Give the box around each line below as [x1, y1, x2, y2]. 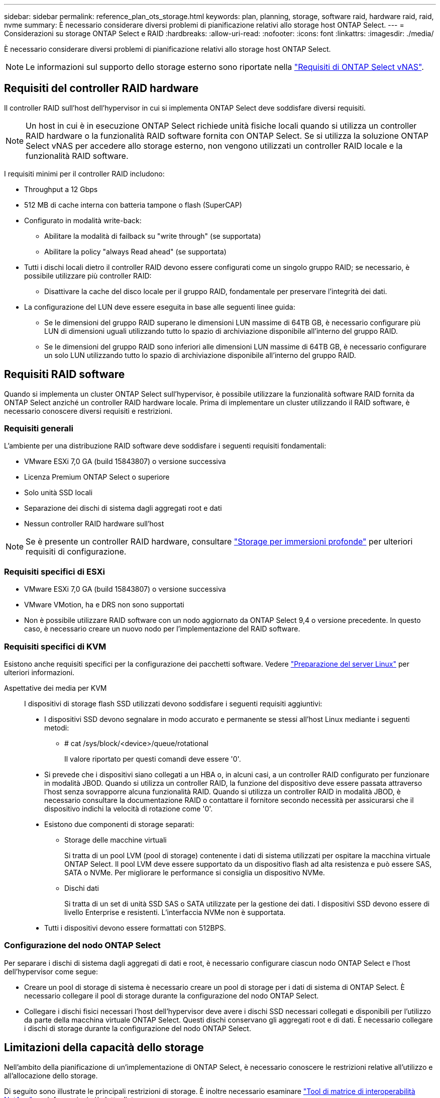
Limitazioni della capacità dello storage [4, 1041, 204, 1054]
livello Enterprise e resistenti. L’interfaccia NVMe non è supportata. [64, 907, 286, 917]
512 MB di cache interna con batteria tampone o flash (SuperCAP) [24, 200, 242, 209]
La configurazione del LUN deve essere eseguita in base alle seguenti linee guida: [24, 302, 295, 311]
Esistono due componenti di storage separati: [44, 819, 194, 829]
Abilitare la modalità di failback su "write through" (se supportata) [44, 231, 261, 240]
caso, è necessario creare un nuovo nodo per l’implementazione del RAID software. [24, 624, 300, 633]
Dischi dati [64, 883, 99, 892]
